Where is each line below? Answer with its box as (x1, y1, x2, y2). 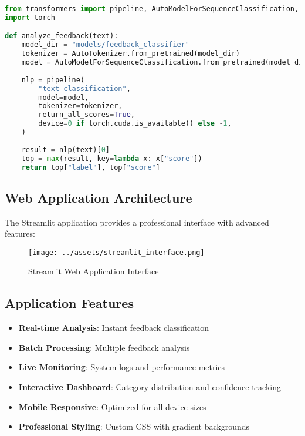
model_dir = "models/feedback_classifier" (21, 41, 190, 49)
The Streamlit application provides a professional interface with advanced (5, 216, 269, 228)
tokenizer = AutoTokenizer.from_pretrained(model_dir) (21, 49, 240, 58)
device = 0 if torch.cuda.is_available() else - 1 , (38, 119, 232, 128)
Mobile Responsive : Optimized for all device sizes (18, 400, 206, 412)
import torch (5, 13, 55, 22)
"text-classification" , (38, 84, 131, 93)
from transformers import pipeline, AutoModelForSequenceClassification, (5, 5, 299, 13)
